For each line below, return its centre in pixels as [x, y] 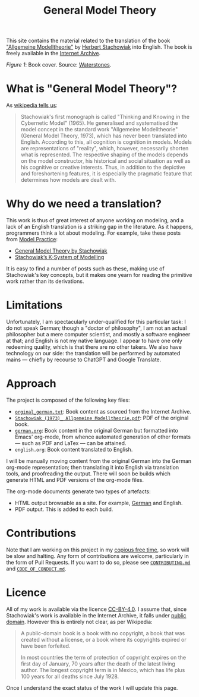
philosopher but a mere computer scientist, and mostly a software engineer [98, 334]
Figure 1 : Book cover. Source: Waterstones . [59, 65]
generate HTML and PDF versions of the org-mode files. [75, 480]
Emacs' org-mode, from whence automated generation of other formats [103, 437]
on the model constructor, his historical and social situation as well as [106, 161]
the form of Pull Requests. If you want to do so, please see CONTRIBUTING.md [98, 562]
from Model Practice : [32, 239]
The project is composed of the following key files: [68, 400]
